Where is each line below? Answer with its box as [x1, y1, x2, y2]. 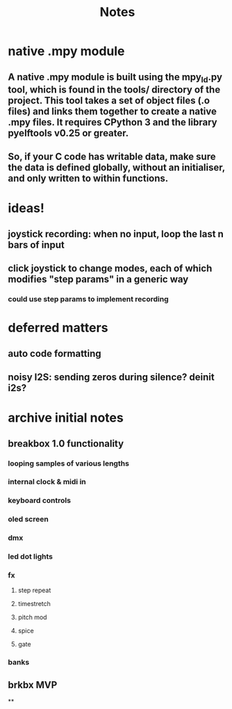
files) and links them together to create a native [8, 105, 217, 117]
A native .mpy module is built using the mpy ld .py [8, 71, 223, 84]
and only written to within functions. [8, 173, 169, 184]
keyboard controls [8, 495, 72, 505]
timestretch [17, 600, 51, 608]
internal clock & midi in [8, 477, 86, 487]
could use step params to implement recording [8, 294, 169, 304]
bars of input [8, 239, 65, 250]
